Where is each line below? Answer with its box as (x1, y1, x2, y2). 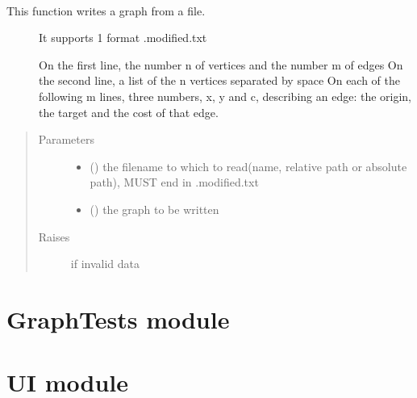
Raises (38, 228, 70, 245)
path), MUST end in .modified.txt (90, 174, 259, 191)
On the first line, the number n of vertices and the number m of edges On (39, 56, 403, 73)
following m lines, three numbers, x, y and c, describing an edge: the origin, (39, 87, 412, 104)
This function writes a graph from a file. (6, 2, 206, 19)
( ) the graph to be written (90, 200, 219, 217)
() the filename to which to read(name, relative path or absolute (90, 157, 407, 174)
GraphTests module (6, 302, 230, 335)
